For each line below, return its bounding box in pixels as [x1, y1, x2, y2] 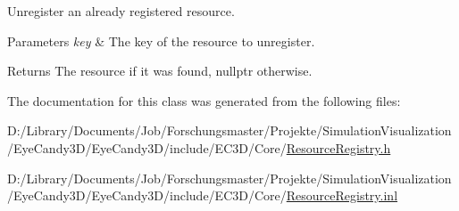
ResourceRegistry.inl [286, 186, 398, 205]
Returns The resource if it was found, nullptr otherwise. [7, 61, 313, 80]
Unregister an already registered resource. [7, 2, 235, 20]
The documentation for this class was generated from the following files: [7, 91, 401, 110]
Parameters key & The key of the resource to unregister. [7, 31, 315, 50]
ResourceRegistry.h [286, 138, 391, 157]
